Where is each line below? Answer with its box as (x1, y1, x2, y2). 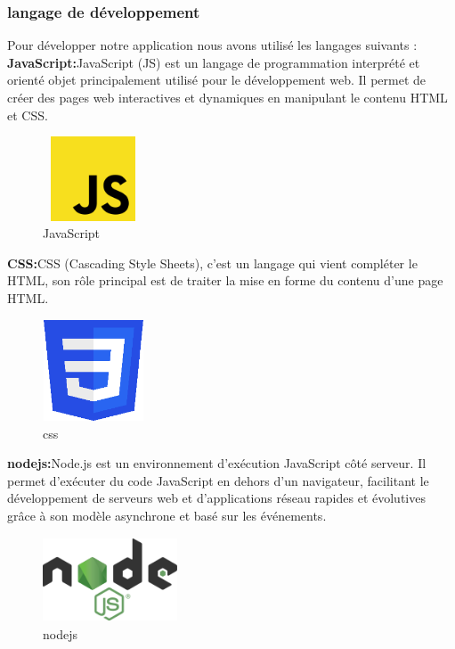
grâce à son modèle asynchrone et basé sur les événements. (7, 505, 327, 524)
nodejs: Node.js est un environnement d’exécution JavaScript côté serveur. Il (7, 454, 427, 472)
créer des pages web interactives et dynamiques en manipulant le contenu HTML (7, 88, 448, 106)
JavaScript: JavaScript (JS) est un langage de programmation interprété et (7, 53, 420, 71)
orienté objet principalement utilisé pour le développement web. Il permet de (7, 70, 427, 89)
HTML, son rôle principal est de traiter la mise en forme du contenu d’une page (7, 271, 443, 290)
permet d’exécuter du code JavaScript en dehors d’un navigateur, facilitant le (7, 471, 429, 489)
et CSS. (7, 105, 48, 124)
